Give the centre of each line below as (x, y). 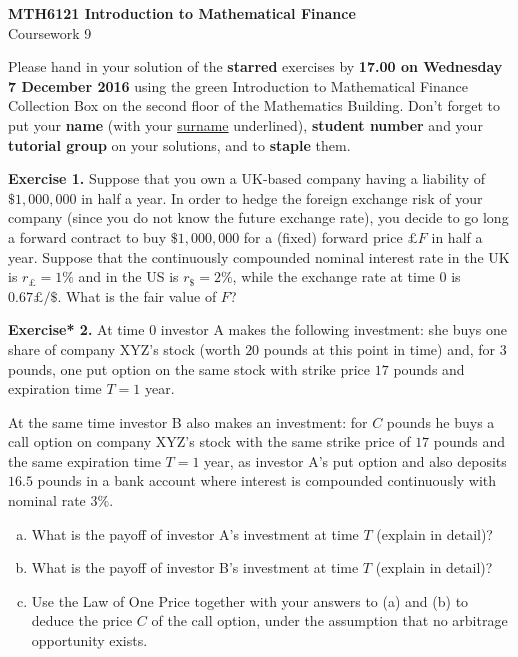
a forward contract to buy (87, 236)
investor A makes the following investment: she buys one (333, 329)
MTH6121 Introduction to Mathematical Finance (182, 13)
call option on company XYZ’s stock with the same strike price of (209, 441)
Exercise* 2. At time (76, 329)
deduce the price (82, 620)
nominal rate (47, 500)
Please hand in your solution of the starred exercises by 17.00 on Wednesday (255, 66)
